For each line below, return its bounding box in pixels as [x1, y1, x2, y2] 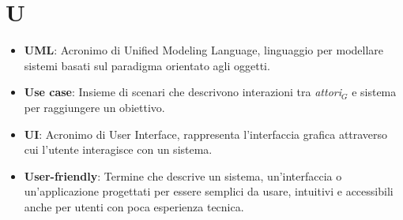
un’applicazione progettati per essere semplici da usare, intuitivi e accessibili [24, 183, 394, 199]
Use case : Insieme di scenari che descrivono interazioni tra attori [24, 84, 341, 100]
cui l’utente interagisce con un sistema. [24, 141, 213, 158]
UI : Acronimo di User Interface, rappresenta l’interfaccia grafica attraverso [24, 125, 388, 142]
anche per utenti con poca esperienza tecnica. [24, 198, 244, 214]
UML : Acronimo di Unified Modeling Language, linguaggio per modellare [24, 42, 384, 58]
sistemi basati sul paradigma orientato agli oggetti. [24, 57, 270, 73]
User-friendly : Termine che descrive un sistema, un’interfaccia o [24, 167, 342, 184]
